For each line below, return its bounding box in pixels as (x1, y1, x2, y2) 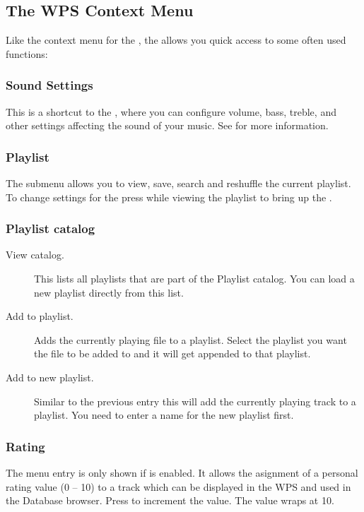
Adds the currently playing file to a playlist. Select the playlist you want (34, 332, 347, 347)
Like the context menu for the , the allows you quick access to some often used (6, 32, 346, 47)
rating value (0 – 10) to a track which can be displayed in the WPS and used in (6, 479, 351, 494)
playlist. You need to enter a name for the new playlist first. (34, 407, 294, 422)
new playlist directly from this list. (34, 285, 184, 299)
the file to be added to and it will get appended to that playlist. (34, 346, 311, 361)
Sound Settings (6, 76, 93, 94)
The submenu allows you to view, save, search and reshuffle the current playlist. (6, 176, 351, 191)
